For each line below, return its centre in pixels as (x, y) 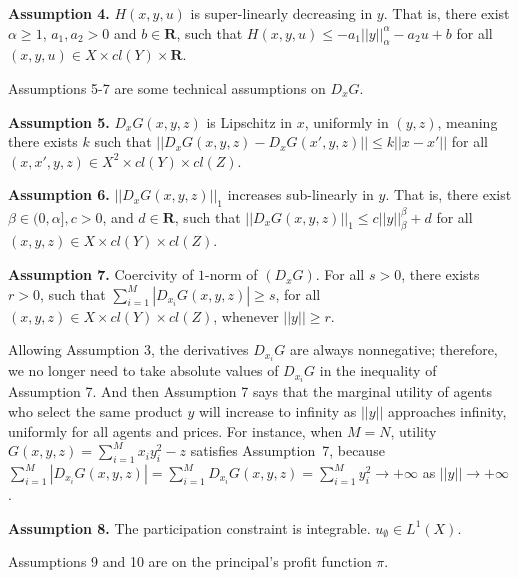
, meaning (467, 121)
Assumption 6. (59, 194)
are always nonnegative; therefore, (393, 349)
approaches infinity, (447, 411)
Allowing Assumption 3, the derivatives (128, 349)
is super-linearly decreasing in (281, 13)
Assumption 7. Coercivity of (101, 274)
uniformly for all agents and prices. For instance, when (175, 430)
